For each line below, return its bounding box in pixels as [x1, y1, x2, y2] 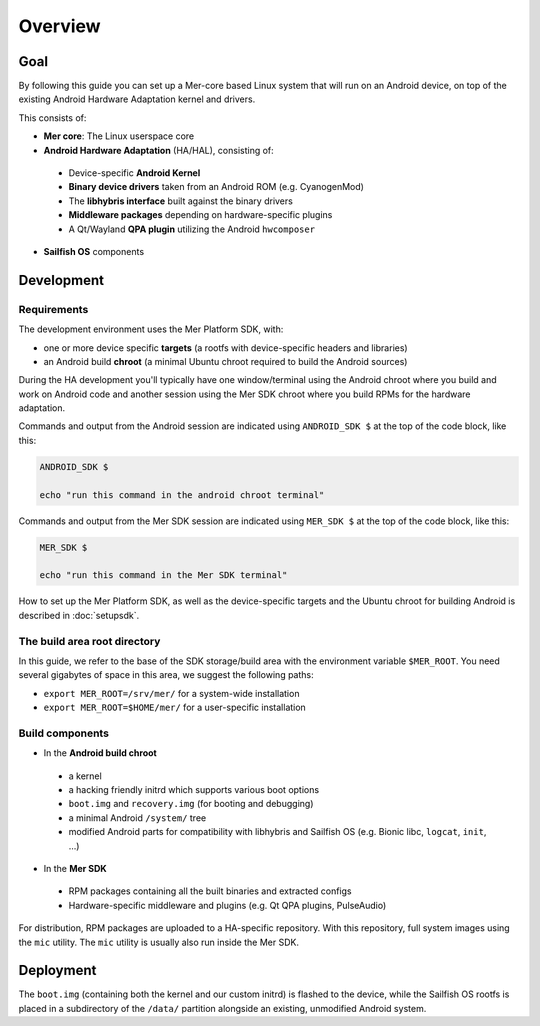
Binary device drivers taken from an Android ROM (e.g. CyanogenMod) [68, 181, 365, 193]
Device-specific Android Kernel [68, 167, 201, 179]
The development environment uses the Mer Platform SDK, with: [18, 323, 284, 335]
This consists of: [18, 111, 87, 124]
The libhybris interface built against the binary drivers [68, 195, 294, 207]
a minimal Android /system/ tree [68, 811, 207, 824]
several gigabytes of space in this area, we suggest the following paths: [18, 669, 314, 681]
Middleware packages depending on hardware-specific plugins [68, 209, 333, 221]
